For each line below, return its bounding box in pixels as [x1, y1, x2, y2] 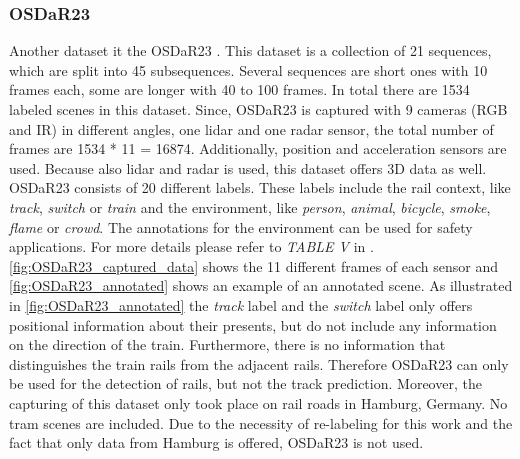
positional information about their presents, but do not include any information [9, 314, 497, 335]
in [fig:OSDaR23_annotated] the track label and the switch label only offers [9, 294, 473, 315]
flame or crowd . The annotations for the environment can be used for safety [9, 216, 473, 237]
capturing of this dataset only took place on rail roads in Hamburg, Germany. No [9, 392, 508, 413]
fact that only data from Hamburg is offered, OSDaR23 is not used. [9, 432, 424, 453]
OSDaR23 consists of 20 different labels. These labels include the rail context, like [9, 177, 511, 198]
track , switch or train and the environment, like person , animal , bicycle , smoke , [9, 196, 491, 217]
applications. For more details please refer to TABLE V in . [9, 236, 374, 257]
